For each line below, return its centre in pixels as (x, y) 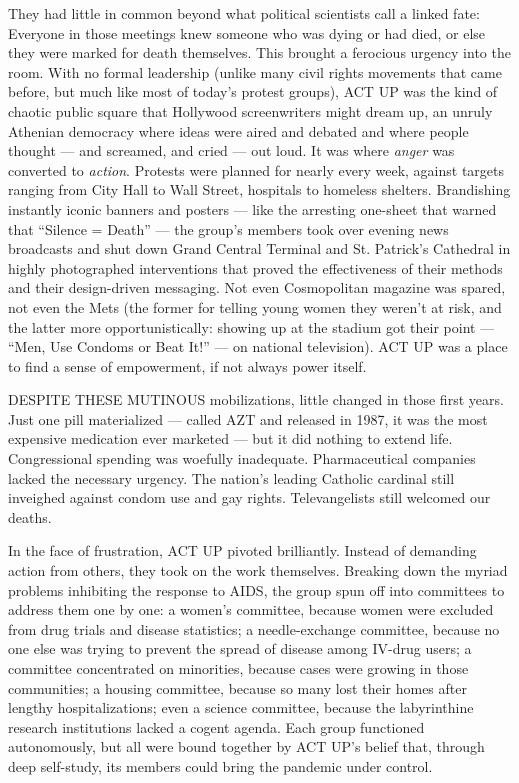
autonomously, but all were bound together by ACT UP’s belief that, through (246, 746)
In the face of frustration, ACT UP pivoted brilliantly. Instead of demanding (242, 550)
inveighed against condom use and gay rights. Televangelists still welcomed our (249, 497)
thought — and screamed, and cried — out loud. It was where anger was (231, 150)
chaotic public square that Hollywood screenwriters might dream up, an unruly (250, 110)
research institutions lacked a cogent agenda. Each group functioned (216, 726)
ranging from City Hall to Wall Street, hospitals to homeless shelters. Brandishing (259, 189)
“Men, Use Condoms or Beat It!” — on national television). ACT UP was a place (258, 346)
